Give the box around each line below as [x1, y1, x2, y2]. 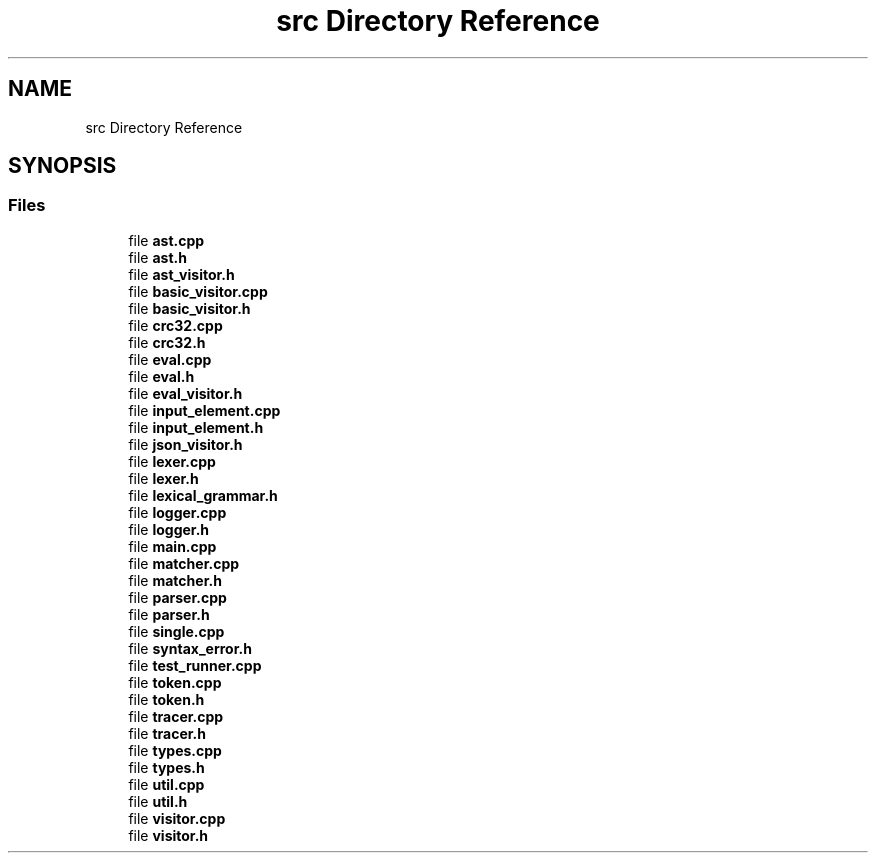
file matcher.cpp [128, 554, 240, 572]
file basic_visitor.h [128, 299, 251, 317]
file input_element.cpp [128, 401, 281, 419]
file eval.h [128, 367, 195, 385]
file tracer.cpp [128, 707, 224, 725]
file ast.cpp [128, 231, 205, 249]
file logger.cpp [128, 503, 227, 521]
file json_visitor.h [128, 435, 243, 453]
